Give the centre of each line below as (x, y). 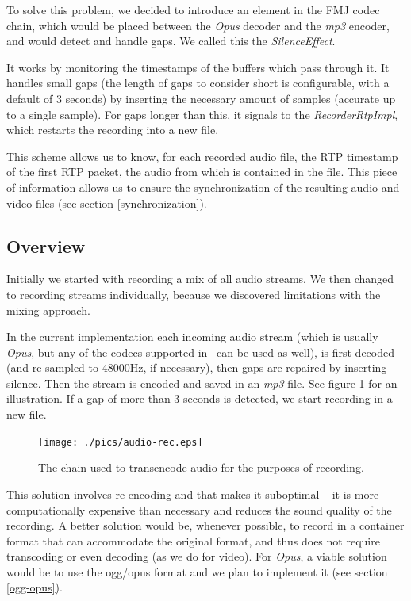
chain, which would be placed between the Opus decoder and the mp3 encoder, (198, 25)
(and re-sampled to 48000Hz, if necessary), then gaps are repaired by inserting (197, 367)
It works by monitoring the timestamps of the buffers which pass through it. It (198, 67)
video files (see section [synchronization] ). (107, 203)
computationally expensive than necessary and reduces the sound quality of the (199, 509)
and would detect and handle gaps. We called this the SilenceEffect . (171, 41)
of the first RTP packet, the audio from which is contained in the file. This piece (202, 172)
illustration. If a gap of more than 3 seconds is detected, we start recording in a (200, 398)
